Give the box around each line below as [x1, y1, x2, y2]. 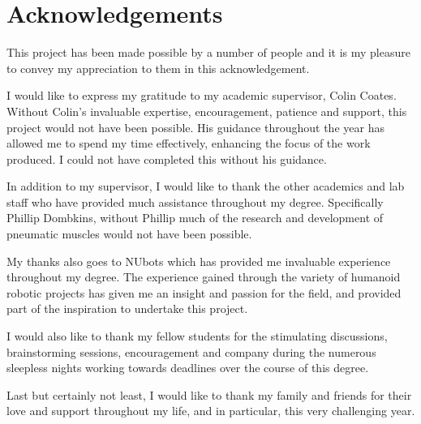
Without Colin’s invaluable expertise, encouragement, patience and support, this [6, 102, 407, 119]
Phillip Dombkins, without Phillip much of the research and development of [6, 209, 384, 226]
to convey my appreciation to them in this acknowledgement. [6, 59, 310, 76]
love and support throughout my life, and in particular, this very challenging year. [6, 402, 415, 419]
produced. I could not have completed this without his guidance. [6, 150, 327, 167]
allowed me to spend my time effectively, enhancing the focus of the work [6, 135, 371, 152]
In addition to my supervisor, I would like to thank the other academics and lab [6, 178, 405, 195]
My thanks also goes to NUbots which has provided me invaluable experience [6, 252, 391, 269]
